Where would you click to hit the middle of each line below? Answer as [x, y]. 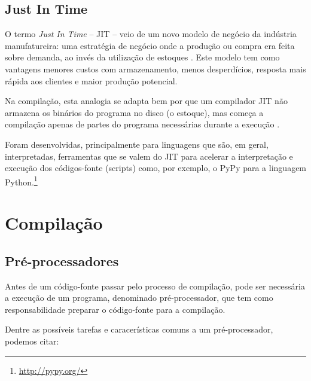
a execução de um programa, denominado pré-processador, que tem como [139, 298]
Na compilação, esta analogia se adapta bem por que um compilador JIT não [146, 101]
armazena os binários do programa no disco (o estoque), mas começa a [134, 112]
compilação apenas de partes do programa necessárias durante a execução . [142, 124]
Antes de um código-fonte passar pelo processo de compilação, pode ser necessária [155, 286]
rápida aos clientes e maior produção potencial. [91, 80]
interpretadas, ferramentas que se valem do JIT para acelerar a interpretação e [149, 156]
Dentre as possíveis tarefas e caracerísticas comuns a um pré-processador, [139, 329]
